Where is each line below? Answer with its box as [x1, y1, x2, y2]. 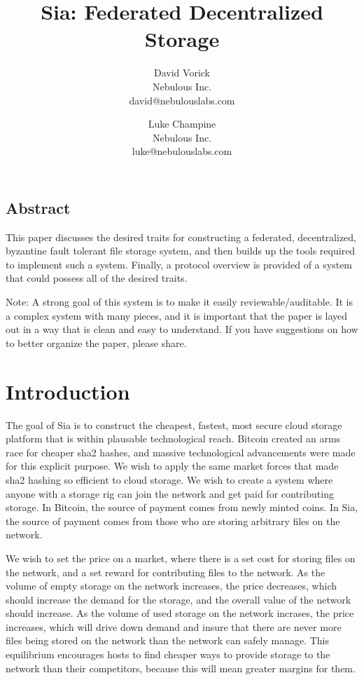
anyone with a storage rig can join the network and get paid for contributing [6, 486, 334, 501]
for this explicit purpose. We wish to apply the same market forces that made [6, 458, 339, 473]
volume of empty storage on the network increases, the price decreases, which [6, 578, 337, 593]
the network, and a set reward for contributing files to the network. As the [6, 564, 325, 579]
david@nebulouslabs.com [129, 93, 235, 107]
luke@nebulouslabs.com [132, 144, 232, 158]
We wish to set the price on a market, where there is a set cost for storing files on [6, 550, 356, 565]
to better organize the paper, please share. [6, 335, 187, 350]
